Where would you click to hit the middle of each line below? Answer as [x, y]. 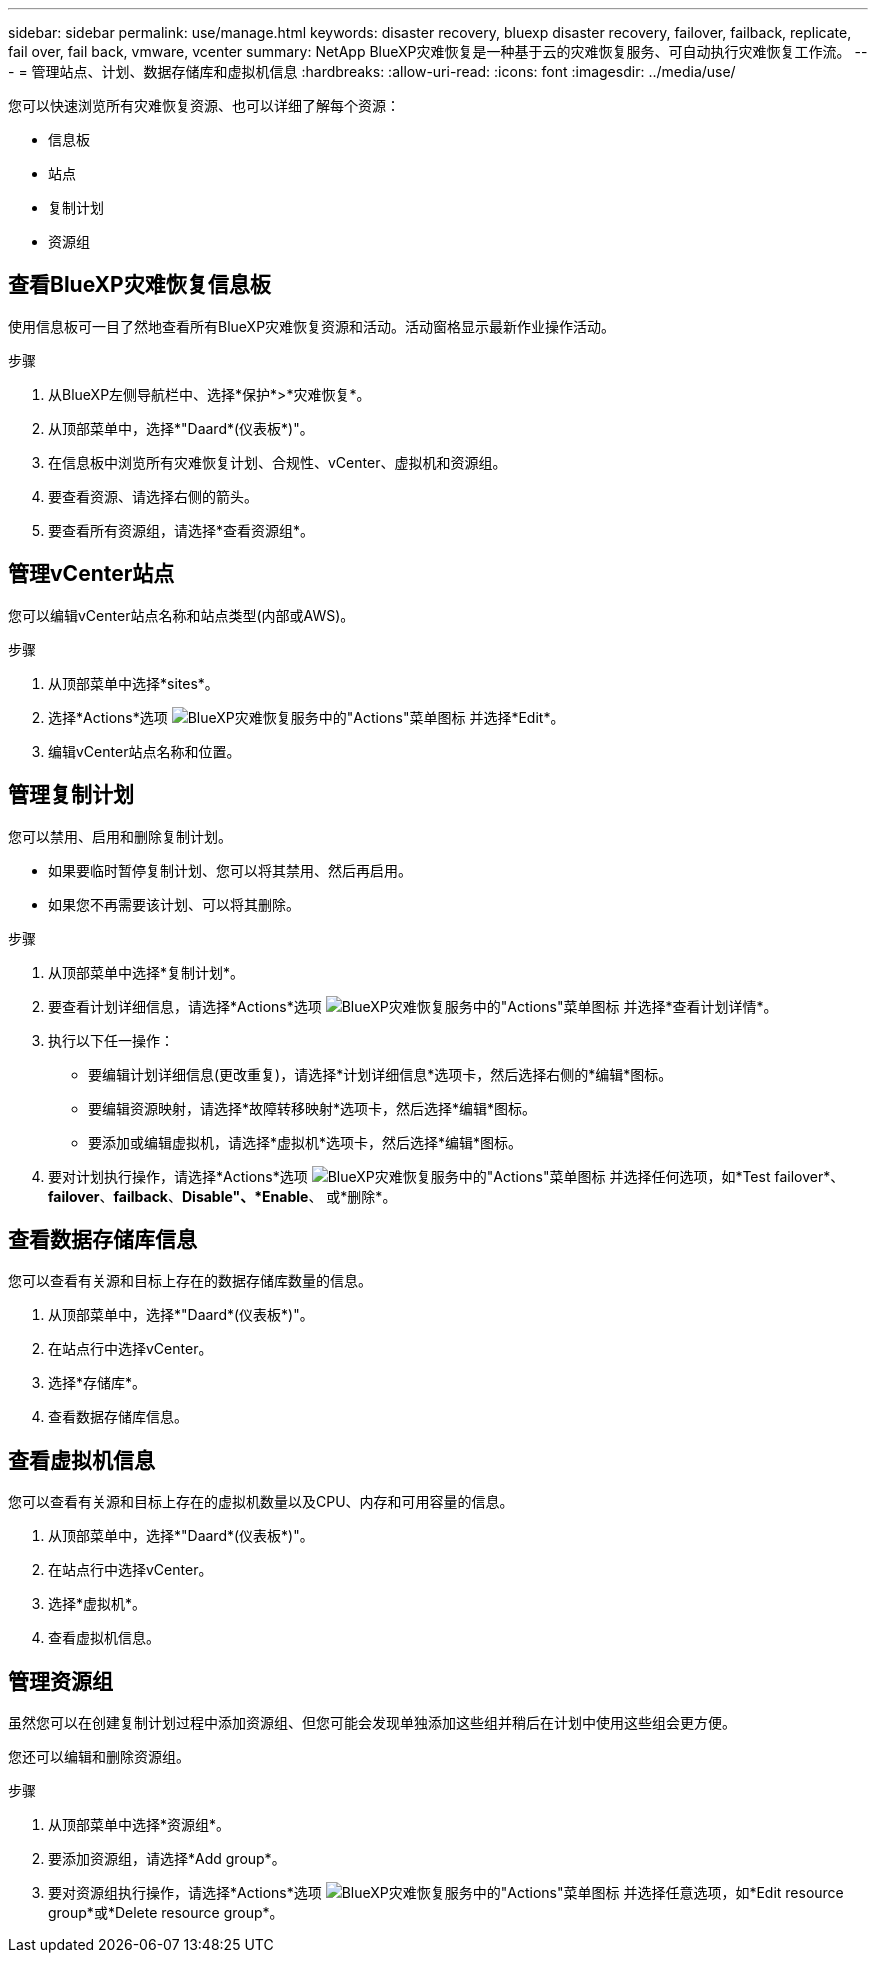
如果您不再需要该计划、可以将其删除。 [174, 904]
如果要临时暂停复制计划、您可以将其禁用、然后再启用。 [230, 870]
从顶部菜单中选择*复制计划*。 [146, 972]
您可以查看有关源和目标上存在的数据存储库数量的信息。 [190, 1281]
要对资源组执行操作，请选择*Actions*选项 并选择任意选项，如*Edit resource [446, 1893]
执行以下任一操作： [111, 1040]
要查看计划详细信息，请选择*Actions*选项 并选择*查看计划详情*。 [413, 1006]
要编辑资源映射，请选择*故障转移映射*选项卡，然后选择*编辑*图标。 [312, 1108]
